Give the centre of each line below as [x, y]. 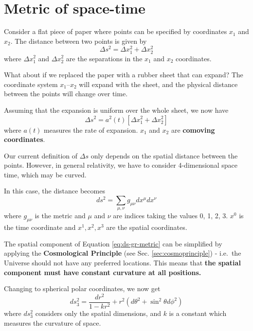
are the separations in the [104, 58]
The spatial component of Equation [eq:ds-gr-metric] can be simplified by [113, 243]
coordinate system [31, 84]
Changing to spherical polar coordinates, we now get [82, 288]
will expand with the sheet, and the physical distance [158, 84]
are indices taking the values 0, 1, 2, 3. [171, 216]
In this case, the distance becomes [54, 191]
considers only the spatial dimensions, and [98, 313]
